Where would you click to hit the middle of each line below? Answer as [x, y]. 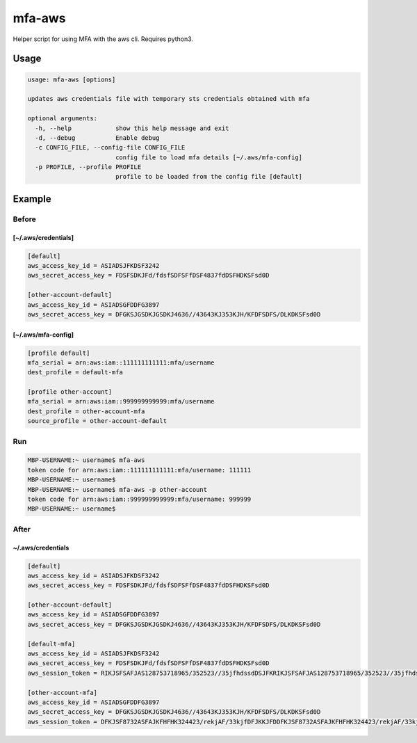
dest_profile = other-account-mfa [86, 411]
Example [32, 199]
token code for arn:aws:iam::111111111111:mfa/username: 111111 [139, 470]
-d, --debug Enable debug [97, 138]
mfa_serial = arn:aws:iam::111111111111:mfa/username [121, 362]
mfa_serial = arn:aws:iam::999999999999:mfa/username [121, 401]
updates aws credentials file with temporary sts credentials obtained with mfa [169, 99]
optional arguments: [62, 119]
